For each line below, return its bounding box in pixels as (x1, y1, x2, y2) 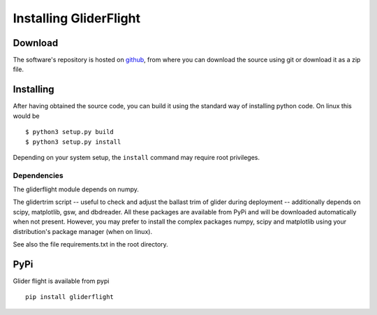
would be (13, 112, 40, 120)
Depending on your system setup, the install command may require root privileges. (13, 153, 260, 161)
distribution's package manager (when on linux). (13, 227, 153, 235)
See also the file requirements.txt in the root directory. (13, 240, 169, 249)
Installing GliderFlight (13, 10, 141, 26)
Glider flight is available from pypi (13, 277, 110, 285)
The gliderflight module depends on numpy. (13, 185, 139, 193)
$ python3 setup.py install (25, 138, 121, 146)
